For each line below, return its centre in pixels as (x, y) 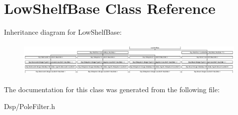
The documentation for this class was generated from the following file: (112, 89)
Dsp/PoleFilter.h (30, 106)
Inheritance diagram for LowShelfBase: (63, 32)
